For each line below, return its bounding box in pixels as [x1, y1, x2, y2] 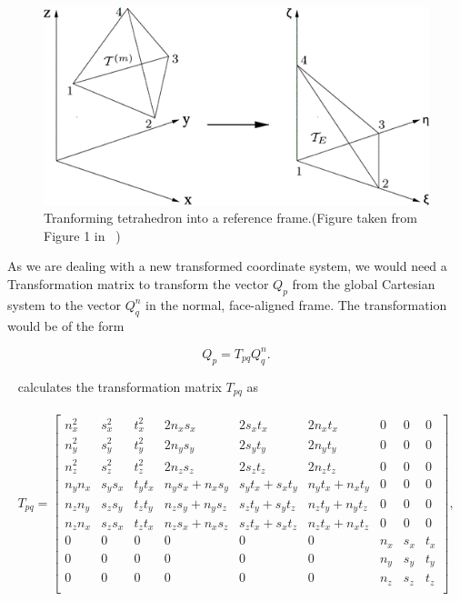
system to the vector [7, 295, 121, 314]
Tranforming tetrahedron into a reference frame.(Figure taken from [44, 208, 417, 227]
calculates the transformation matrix [17, 376, 222, 396]
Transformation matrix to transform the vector [7, 275, 269, 294]
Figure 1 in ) [44, 225, 121, 245]
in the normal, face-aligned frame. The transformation [145, 295, 447, 314]
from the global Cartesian [292, 275, 435, 294]
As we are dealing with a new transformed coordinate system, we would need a [7, 256, 447, 275]
